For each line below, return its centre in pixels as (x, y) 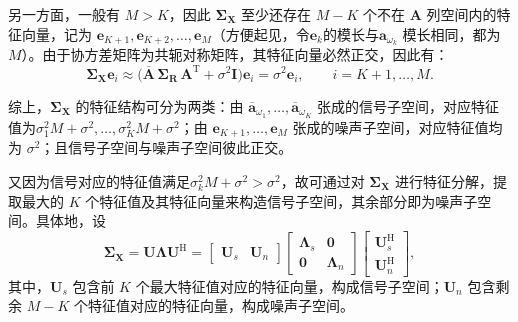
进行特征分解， (443, 180)
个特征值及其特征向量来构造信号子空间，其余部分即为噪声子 (281, 200)
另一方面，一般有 (64, 14)
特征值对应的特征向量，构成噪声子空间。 (220, 305)
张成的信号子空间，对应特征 (408, 106)
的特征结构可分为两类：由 (159, 106)
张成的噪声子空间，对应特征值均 (397, 126)
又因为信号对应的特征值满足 (99, 180)
